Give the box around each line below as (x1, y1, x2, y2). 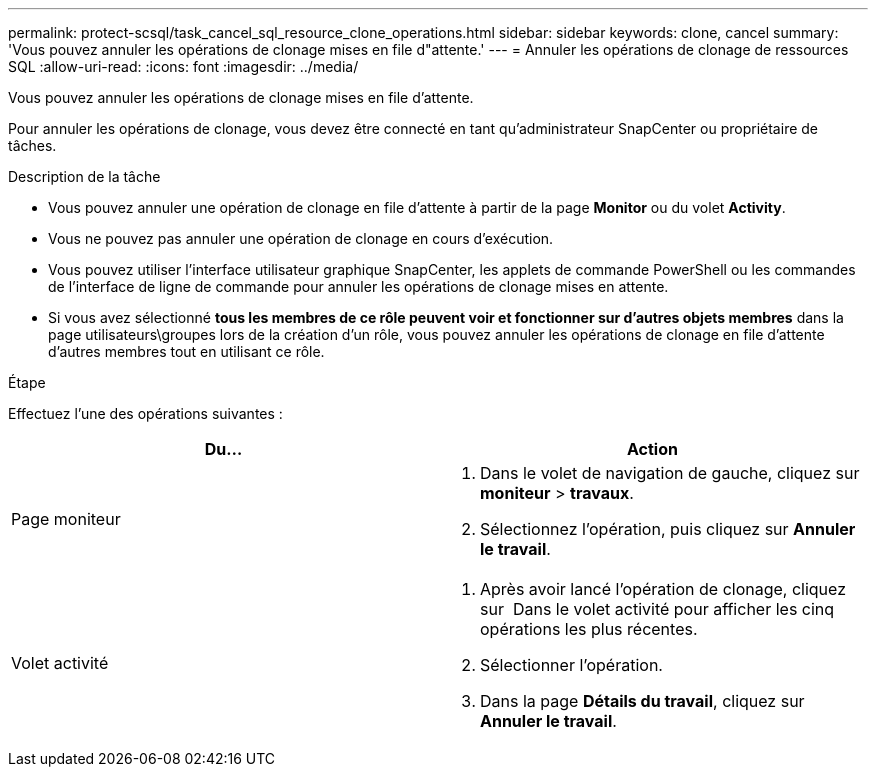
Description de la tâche (8, 168, 161, 185)
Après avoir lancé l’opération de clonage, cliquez (480, 579, 846, 599)
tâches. (8, 137, 57, 154)
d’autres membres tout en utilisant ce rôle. (48, 343, 325, 360)
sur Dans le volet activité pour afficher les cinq (480, 599, 835, 619)
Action (627, 439, 678, 459)
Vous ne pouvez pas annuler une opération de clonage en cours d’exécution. (48, 230, 554, 247)
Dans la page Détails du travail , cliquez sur (480, 691, 805, 711)
